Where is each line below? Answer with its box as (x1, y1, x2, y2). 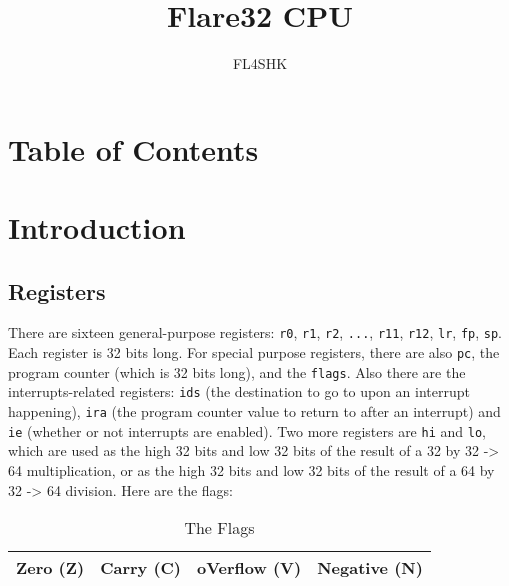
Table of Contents (8, 128, 259, 169)
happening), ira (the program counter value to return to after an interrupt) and (8, 401, 501, 422)
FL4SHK (232, 53, 288, 74)
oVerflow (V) (197, 556, 302, 580)
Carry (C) (100, 556, 182, 580)
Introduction (8, 207, 186, 248)
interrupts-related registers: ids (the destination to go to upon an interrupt (8, 381, 470, 402)
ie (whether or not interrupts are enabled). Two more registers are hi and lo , (8, 420, 486, 441)
